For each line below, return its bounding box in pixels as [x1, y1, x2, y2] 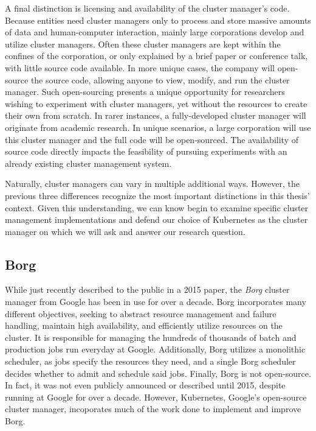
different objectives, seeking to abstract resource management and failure [5, 307, 276, 320]
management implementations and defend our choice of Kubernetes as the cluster [5, 213, 308, 226]
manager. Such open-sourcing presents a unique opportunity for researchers [5, 85, 285, 98]
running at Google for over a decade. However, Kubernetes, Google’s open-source [5, 390, 307, 403]
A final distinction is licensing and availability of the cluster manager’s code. [5, 2, 290, 14]
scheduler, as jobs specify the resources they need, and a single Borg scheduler [5, 355, 296, 368]
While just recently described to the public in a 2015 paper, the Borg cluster [5, 283, 290, 296]
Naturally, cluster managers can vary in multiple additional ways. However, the [5, 177, 300, 190]
